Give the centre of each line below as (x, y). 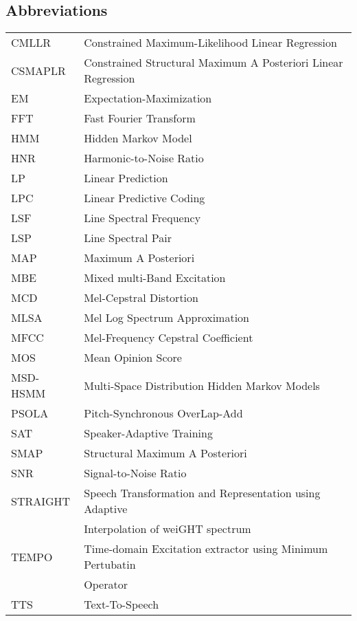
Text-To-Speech (122, 604)
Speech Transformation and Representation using (202, 493)
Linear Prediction (126, 178)
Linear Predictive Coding (145, 198)
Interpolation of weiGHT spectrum (168, 529)
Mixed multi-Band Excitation (155, 278)
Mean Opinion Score (133, 358)
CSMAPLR (38, 70)
